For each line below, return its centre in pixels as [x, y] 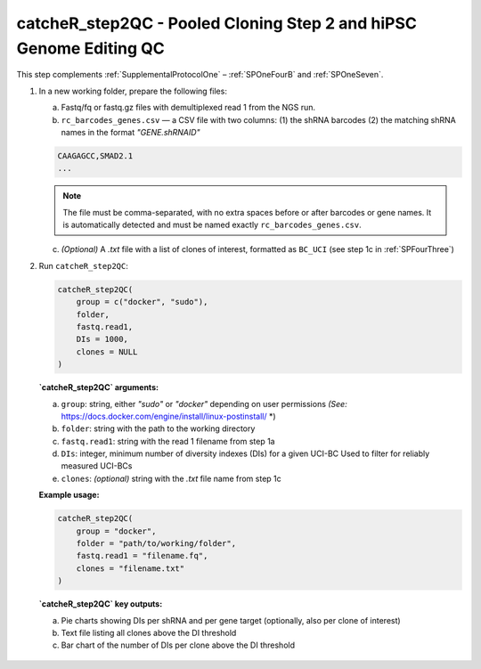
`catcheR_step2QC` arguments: [99, 388]
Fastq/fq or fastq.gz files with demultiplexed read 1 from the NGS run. [188, 108]
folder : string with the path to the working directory [158, 428]
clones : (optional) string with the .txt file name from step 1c [171, 478]
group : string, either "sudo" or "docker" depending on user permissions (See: [204, 404]
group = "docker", [116, 531]
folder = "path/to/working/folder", [156, 544]
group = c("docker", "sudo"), [142, 302]
